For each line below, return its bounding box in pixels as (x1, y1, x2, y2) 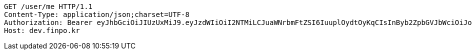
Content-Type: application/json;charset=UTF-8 (4, 10, 189, 18)
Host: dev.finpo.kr (4, 26, 80, 34)
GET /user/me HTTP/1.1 (4, 2, 93, 10)
